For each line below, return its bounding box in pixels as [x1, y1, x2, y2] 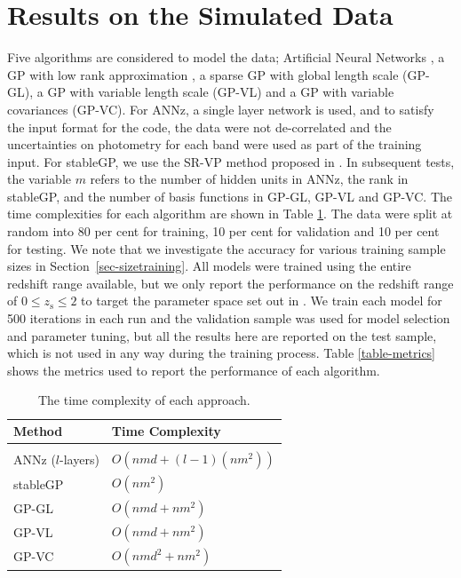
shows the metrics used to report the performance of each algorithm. [7, 360, 380, 379]
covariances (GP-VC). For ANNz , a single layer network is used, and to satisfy [7, 99, 434, 118]
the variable [7, 170, 71, 188]
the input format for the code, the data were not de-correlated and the [7, 117, 392, 136]
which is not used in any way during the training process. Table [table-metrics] [7, 344, 436, 362]
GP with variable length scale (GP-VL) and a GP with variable [47, 83, 394, 101]
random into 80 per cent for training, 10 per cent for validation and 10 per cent [7, 222, 440, 241]
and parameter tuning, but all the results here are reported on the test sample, [7, 326, 437, 344]
